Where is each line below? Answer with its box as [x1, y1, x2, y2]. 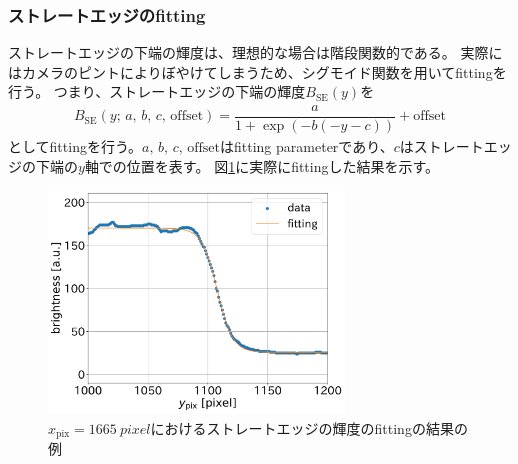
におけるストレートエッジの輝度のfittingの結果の [150, 417, 468, 438]
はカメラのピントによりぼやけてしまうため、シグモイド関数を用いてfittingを [8, 61, 507, 82]
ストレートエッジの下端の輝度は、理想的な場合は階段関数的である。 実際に [8, 42, 503, 63]
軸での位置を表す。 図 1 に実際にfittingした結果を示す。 [84, 155, 440, 176]
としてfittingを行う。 [8, 136, 143, 157]
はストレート [399, 136, 484, 157]
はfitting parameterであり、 [220, 136, 394, 157]
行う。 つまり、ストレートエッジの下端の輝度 [8, 81, 306, 102]
